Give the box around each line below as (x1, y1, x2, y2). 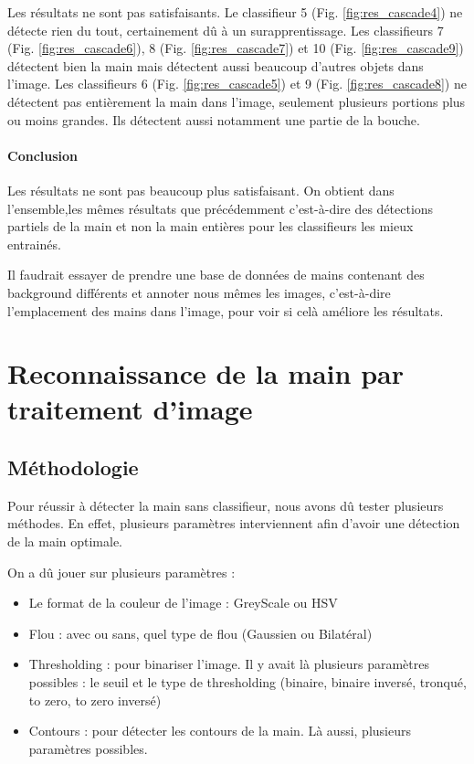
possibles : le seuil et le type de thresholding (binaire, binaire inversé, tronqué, (28, 673, 467, 692)
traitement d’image (7, 390, 253, 428)
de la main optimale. (7, 532, 122, 551)
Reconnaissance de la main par (7, 355, 404, 392)
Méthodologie (7, 453, 139, 482)
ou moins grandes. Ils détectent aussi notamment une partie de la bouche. (7, 110, 420, 129)
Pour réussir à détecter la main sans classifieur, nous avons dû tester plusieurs (7, 495, 444, 515)
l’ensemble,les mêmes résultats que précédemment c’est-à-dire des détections (7, 198, 434, 218)
